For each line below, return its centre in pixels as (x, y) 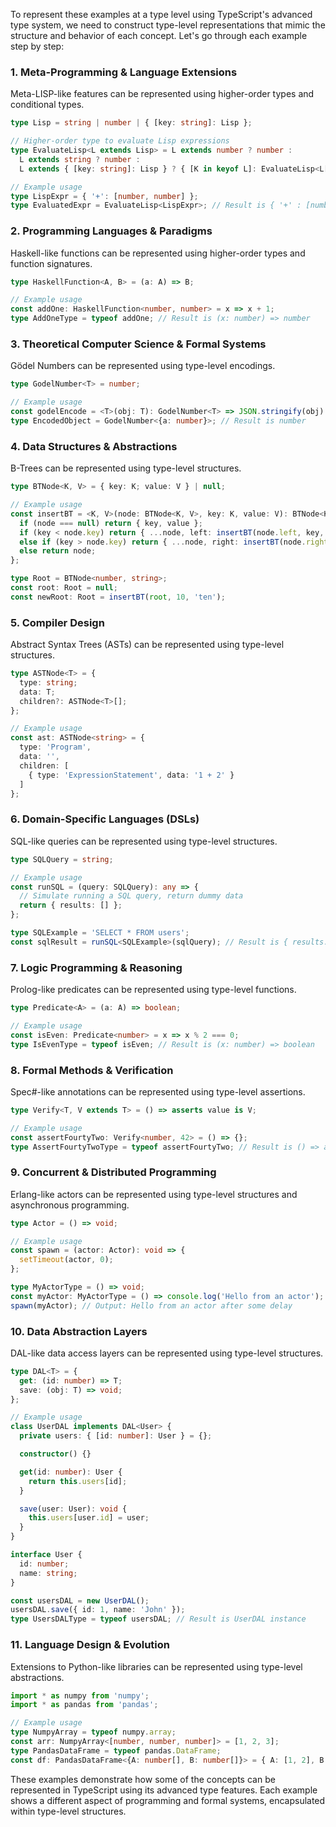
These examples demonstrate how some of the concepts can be (143, 1779)
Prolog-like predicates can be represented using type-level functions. (153, 990)
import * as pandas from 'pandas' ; (84, 1705)
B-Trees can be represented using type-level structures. (126, 468)
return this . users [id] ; (78, 1481)
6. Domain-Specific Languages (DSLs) (105, 819)
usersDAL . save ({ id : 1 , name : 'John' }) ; (98, 1610)
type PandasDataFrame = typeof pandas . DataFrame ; (116, 1750)
